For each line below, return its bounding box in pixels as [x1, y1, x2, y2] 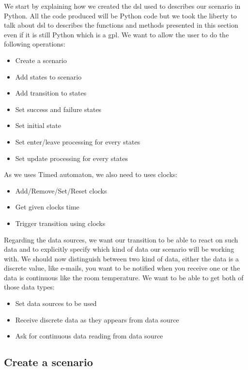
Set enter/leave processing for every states [15, 136, 140, 146]
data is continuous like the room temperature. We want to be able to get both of [4, 272, 244, 282]
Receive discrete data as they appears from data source [15, 314, 179, 324]
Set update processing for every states [15, 153, 128, 163]
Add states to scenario [15, 71, 82, 81]
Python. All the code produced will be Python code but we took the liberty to [4, 10, 237, 20]
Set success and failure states [15, 104, 102, 114]
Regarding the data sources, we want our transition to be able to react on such [4, 234, 238, 244]
